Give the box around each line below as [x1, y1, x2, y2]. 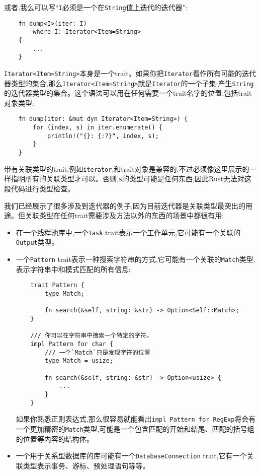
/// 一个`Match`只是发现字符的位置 [45, 349, 150, 356]
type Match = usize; [45, 357, 114, 365]
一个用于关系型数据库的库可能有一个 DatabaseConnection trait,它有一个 [16, 450, 247, 461]
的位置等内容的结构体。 [16, 433, 94, 444]
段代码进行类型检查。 [4, 183, 74, 194]
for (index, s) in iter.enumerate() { [33, 124, 162, 131]
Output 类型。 [16, 237, 59, 247]
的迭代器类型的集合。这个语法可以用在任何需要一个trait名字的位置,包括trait [4, 88, 252, 98]
